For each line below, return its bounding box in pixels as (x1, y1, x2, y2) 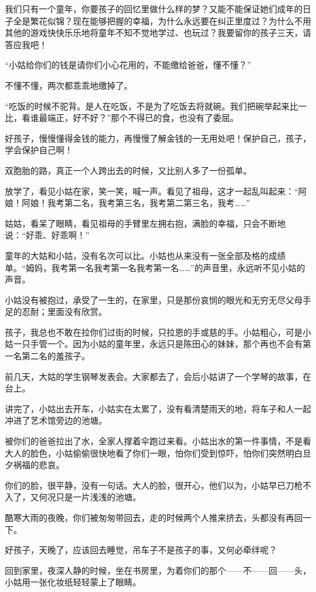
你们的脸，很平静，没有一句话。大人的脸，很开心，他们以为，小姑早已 (5, 478, 286, 491)
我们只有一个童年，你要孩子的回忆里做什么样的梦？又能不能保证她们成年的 (5, 2, 303, 15)
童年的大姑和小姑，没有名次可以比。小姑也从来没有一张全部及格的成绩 (5, 249, 286, 261)
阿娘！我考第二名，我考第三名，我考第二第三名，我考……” (21, 196, 250, 209)
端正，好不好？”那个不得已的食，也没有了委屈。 (47, 111, 239, 124)
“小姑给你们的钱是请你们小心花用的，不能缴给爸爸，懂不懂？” (5, 58, 252, 71)
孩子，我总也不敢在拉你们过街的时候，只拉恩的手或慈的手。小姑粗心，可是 (5, 325, 303, 338)
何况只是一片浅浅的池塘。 (38, 490, 141, 503)
